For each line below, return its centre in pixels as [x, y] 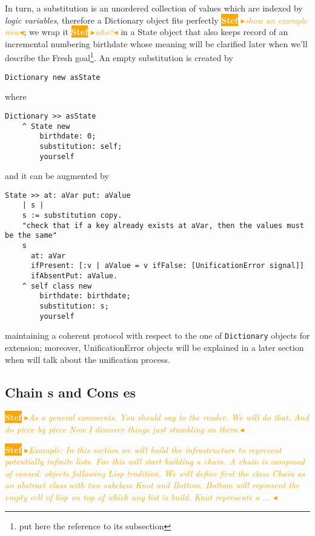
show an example [276, 20]
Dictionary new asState [53, 77]
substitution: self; [81, 146]
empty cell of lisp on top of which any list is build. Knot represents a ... [138, 496]
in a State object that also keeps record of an [204, 32]
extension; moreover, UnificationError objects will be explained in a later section [154, 347]
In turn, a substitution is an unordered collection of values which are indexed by [154, 8]
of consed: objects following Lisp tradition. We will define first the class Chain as [155, 473]
